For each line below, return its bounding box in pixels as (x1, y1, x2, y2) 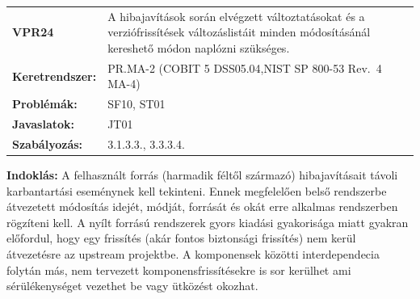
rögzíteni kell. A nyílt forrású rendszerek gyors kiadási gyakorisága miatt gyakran (6, 213, 409, 230)
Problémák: (12, 95, 78, 112)
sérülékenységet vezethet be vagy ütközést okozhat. (6, 277, 258, 294)
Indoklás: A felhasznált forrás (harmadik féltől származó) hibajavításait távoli (6, 166, 398, 183)
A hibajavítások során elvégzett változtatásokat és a (107, 7, 365, 24)
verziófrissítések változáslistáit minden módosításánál (107, 23, 371, 40)
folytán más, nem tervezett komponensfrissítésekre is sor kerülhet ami (6, 261, 351, 278)
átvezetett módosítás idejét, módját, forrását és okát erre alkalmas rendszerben (6, 198, 398, 215)
